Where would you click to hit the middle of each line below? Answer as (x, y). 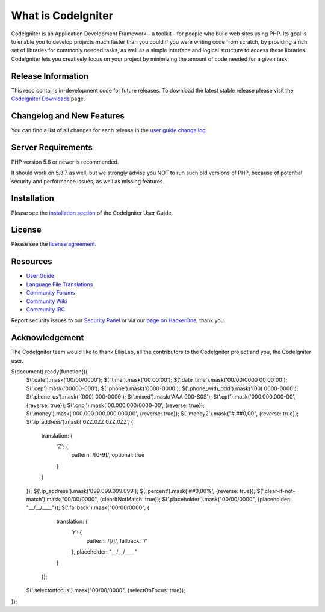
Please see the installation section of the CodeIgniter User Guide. (92, 213)
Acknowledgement (48, 338)
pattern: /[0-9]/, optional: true (108, 455)
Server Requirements (52, 147)
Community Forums (51, 293)
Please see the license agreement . (54, 244)
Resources (32, 262)
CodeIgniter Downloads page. (48, 99)
